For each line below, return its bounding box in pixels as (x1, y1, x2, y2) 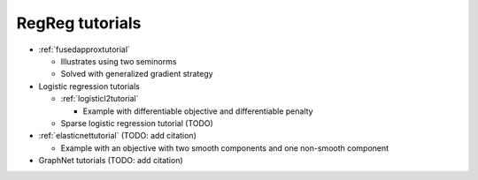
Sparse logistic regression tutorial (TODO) (60, 117, 214, 128)
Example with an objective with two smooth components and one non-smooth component (60, 142, 389, 154)
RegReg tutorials (16, 13, 142, 33)
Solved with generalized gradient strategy (60, 69, 213, 79)
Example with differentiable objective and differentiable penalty (82, 106, 313, 116)
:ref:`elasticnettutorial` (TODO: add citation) (38, 131, 197, 141)
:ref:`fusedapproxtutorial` (38, 44, 130, 55)
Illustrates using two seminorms (60, 56, 177, 66)
